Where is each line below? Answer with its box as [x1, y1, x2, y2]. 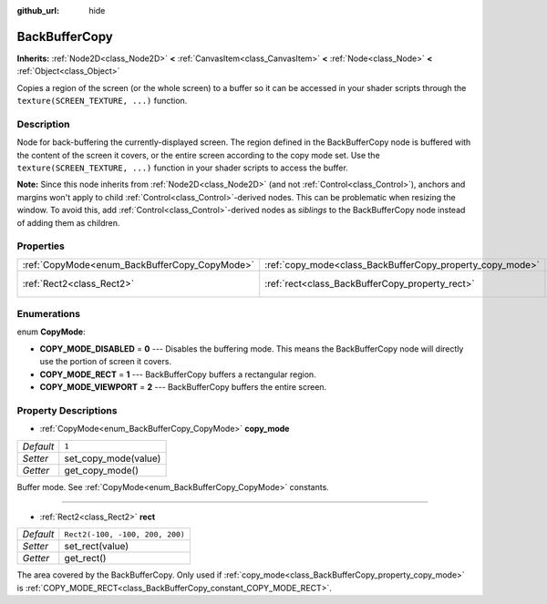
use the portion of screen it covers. [39, 356, 172, 367]
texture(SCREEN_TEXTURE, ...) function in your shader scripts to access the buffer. [16, 162, 348, 173]
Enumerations [16, 308, 81, 321]
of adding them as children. [16, 217, 120, 228]
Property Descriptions [16, 404, 118, 416]
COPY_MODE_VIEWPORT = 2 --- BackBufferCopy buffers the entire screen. [39, 382, 327, 393]
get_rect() [64, 552, 107, 565]
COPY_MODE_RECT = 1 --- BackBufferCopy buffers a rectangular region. [39, 369, 316, 380]
